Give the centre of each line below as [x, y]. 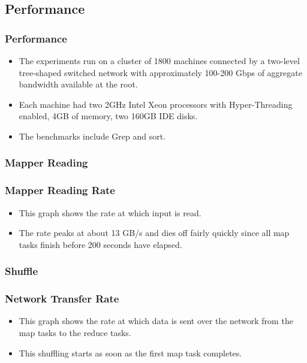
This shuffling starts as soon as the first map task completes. [130, 353]
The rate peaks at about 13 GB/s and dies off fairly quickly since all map [154, 233]
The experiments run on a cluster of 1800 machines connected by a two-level [159, 60]
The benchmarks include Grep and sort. [92, 136]
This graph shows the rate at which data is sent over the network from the [156, 321]
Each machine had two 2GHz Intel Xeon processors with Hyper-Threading [156, 104]
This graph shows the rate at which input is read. [110, 212]
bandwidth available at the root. [78, 84]
